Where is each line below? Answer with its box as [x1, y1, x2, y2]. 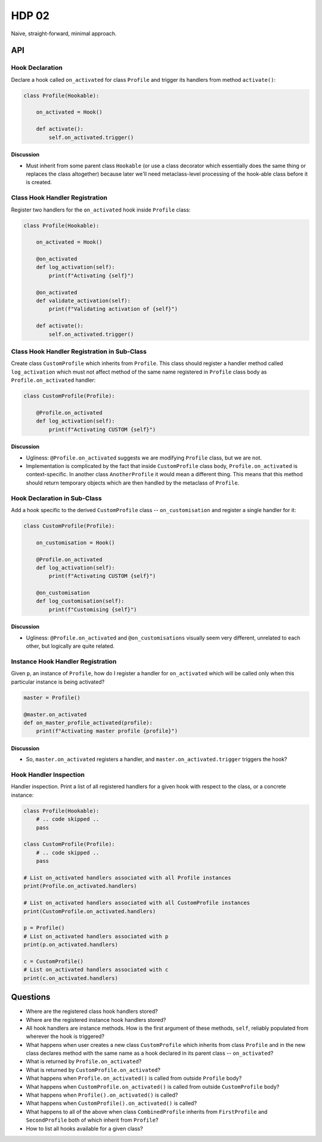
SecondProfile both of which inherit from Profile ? [26, 1116, 159, 1123]
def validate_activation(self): [36, 298, 131, 304]
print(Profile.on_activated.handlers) [23, 883, 137, 890]
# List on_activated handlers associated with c [23, 966, 169, 973]
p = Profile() [23, 924, 65, 932]
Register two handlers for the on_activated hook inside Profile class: [11, 206, 191, 213]
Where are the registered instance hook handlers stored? [26, 1016, 166, 1023]
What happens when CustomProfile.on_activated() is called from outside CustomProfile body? [26, 1083, 280, 1090]
